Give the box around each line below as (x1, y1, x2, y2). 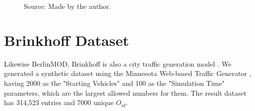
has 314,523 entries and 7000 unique (4, 97, 114, 108)
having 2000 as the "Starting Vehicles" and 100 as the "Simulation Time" (4, 77, 225, 88)
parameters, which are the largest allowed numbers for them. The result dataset (4, 87, 247, 98)
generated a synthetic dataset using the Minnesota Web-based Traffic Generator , (4, 68, 252, 78)
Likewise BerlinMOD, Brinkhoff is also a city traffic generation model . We (4, 58, 232, 69)
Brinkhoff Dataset (4, 30, 129, 50)
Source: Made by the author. (24, 1, 111, 11)
